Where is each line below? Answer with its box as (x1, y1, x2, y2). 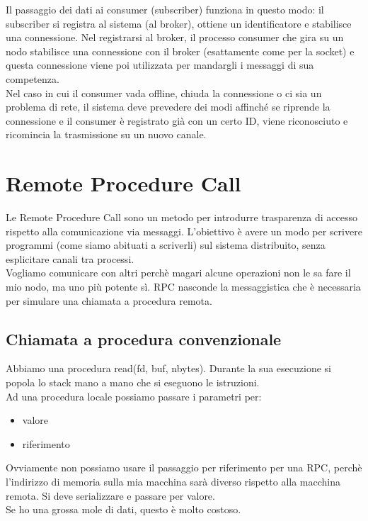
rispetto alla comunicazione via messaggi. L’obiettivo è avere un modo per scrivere (6, 223, 362, 238)
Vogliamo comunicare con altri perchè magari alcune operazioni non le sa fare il (6, 265, 351, 280)
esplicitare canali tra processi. (6, 251, 134, 266)
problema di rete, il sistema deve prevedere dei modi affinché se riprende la (6, 99, 330, 114)
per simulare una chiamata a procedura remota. (6, 293, 212, 308)
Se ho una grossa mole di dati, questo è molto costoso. (6, 502, 241, 517)
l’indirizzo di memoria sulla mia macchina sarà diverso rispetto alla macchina (6, 474, 340, 488)
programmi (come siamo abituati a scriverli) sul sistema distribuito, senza (6, 237, 326, 252)
